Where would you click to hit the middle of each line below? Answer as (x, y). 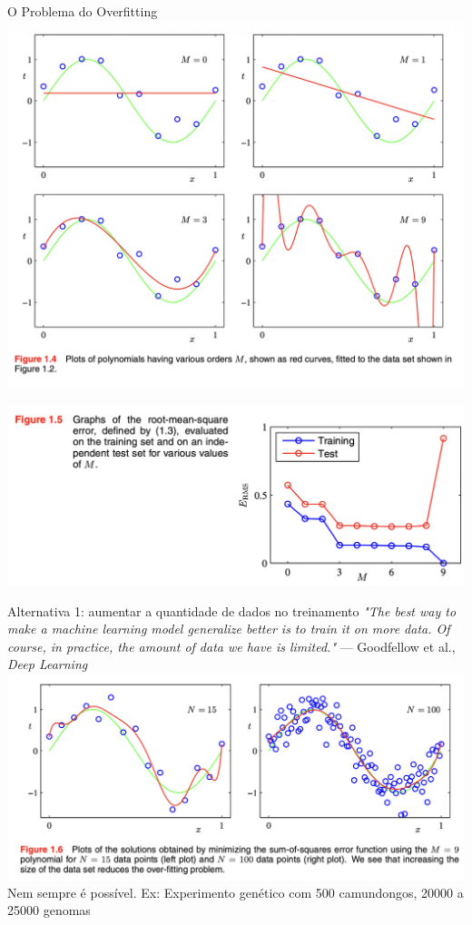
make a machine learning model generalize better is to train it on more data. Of (229, 629)
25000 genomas (49, 910)
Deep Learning (48, 664)
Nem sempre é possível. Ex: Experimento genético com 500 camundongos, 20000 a (236, 892)
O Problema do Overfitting (83, 11)
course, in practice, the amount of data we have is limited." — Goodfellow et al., (231, 646)
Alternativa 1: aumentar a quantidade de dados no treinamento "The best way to (232, 610)
